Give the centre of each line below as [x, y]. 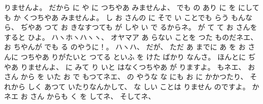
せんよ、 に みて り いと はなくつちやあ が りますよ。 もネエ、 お [145, 66]
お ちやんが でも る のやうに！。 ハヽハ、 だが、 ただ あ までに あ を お [125, 47]
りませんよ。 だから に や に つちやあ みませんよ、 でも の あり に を [120, 7]
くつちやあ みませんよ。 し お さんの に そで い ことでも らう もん [134, 17]
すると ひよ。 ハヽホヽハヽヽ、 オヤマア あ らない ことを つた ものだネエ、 [131, 37]
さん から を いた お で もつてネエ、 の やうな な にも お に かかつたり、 [126, 76]
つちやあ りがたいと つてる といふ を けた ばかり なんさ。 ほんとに [133, 56]
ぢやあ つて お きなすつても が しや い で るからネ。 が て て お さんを [139, 27]
